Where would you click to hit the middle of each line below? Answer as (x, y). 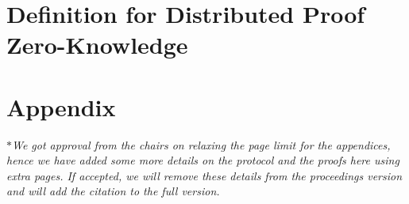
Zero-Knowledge (97, 45)
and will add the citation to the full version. (113, 191)
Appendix (61, 106)
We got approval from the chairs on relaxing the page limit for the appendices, (201, 144)
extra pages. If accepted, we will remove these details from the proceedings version (204, 175)
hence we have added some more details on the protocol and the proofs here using (203, 160)
